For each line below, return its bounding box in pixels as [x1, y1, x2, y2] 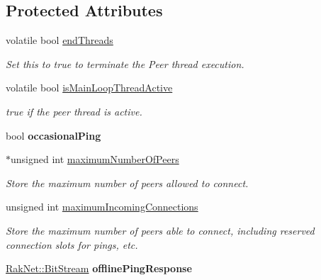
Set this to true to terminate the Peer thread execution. [6, 56, 244, 71]
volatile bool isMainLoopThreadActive [6, 80, 173, 95]
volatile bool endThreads [6, 33, 113, 47]
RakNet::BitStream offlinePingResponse [6, 261, 192, 276]
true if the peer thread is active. [6, 103, 142, 118]
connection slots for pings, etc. [6, 237, 138, 252]
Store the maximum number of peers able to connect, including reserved [6, 223, 315, 237]
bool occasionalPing [6, 128, 101, 142]
